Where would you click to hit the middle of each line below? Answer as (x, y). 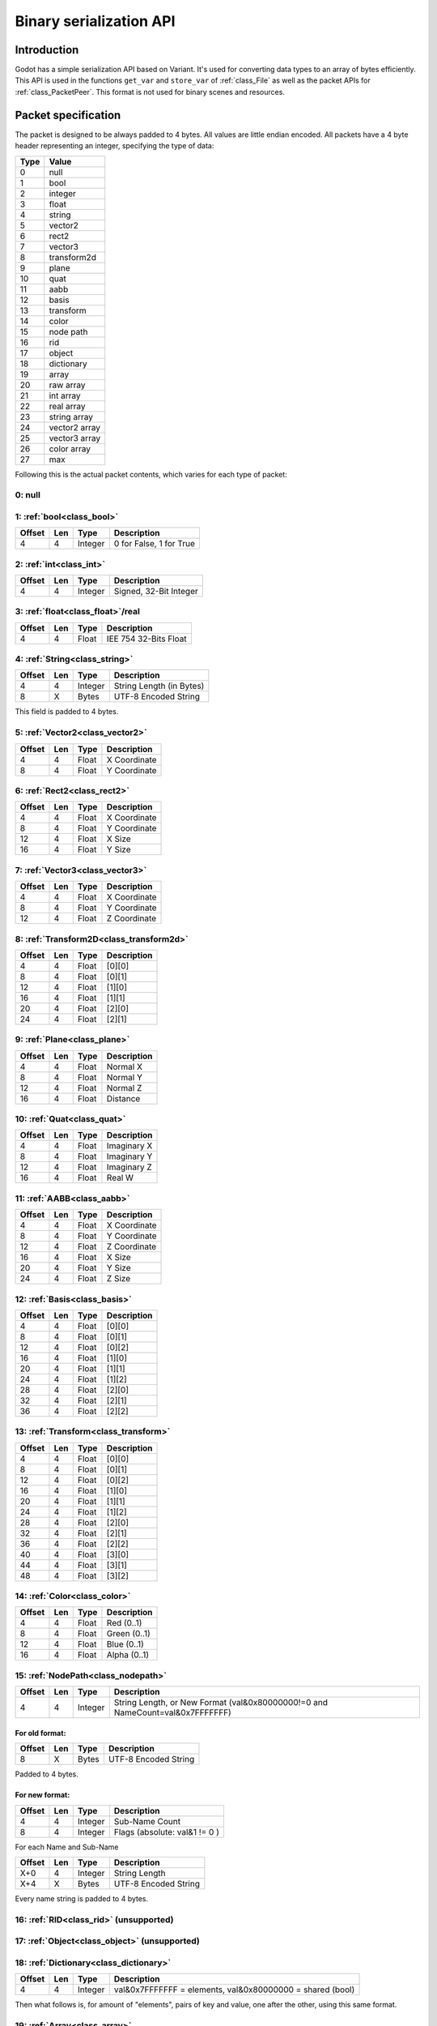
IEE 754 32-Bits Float (147, 639)
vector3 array (75, 438)
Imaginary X (129, 1146)
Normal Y (125, 1077)
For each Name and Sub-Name (67, 1847)
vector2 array (75, 427)
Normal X (125, 1066)
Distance (123, 1098)
